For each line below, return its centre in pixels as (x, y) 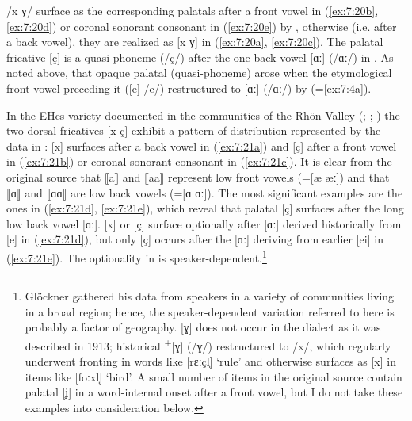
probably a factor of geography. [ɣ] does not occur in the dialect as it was (203, 327)
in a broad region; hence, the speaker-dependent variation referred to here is (210, 311)
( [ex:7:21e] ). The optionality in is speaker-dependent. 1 (137, 256)
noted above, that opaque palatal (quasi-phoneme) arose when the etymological (199, 73)
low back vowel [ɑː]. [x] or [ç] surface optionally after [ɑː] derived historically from (204, 223)
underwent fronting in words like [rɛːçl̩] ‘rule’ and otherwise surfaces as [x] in (210, 361)
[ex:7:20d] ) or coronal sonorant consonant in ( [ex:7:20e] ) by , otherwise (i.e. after (202, 26)
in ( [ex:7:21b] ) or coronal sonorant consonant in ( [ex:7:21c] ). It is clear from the (199, 161)
